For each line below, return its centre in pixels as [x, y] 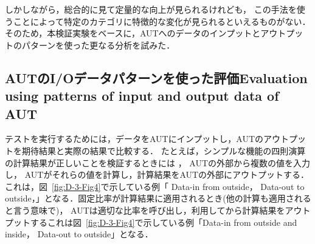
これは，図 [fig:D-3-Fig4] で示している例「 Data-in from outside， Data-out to [155, 186]
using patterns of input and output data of [142, 96]
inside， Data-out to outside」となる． [79, 234]
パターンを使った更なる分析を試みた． [98, 45]
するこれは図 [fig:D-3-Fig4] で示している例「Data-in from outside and [164, 222]
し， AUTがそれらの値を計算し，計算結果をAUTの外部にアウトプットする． [157, 175]
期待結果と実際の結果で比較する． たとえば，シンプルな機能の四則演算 [164, 150]
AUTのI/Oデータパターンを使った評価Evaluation [156, 77]
